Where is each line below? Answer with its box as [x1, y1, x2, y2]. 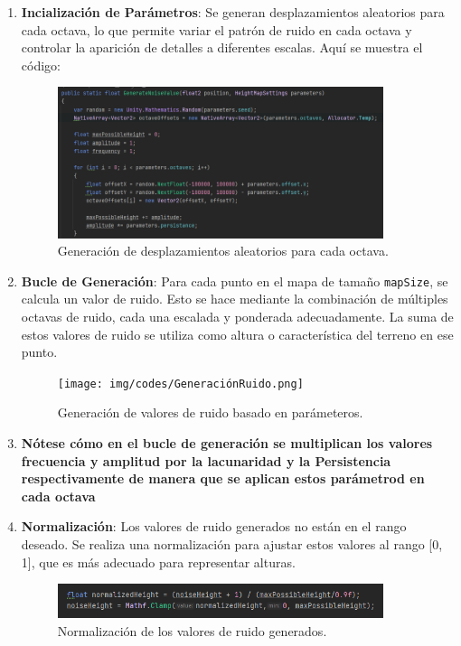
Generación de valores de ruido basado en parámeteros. [57, 403, 363, 422]
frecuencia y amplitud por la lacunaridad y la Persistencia [21, 451, 391, 470]
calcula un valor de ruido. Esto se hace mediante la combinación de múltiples [21, 289, 448, 308]
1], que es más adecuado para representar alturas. [21, 552, 296, 571]
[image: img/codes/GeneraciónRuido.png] [57, 377, 304, 390]
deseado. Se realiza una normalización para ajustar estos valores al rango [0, [21, 535, 443, 554]
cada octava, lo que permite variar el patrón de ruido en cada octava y [21, 20, 412, 39]
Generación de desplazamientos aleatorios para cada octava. [57, 241, 389, 260]
